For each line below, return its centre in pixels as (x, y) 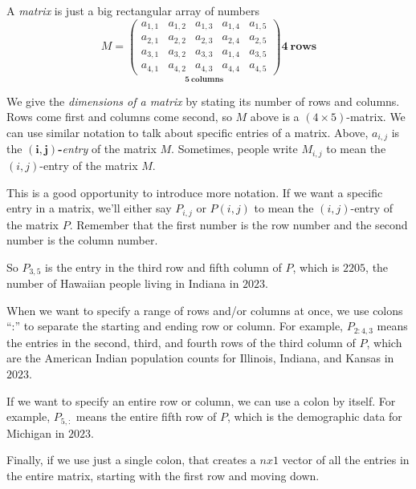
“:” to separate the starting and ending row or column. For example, (175, 326)
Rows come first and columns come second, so (119, 117)
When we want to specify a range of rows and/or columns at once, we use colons (205, 310)
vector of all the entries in (346, 460)
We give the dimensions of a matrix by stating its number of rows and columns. (203, 101)
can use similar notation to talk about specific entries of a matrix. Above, (188, 132)
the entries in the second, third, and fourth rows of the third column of (181, 342)
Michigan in (36, 432)
